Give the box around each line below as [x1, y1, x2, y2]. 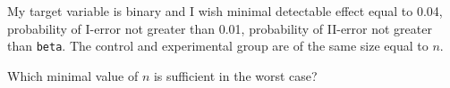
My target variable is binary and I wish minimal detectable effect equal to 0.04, [7, 2, 443, 20]
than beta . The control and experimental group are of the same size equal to [7, 36, 429, 55]
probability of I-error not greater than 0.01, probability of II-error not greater [7, 19, 432, 37]
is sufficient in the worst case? [153, 66, 318, 84]
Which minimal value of [7, 66, 139, 84]
